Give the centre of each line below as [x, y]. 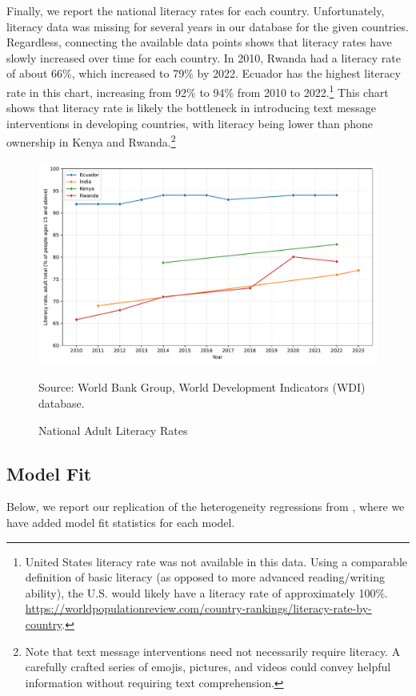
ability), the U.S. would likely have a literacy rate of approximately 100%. [206, 592]
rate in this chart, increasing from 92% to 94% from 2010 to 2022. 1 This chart [198, 91]
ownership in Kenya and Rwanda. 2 [91, 141]
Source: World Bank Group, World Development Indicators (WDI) [202, 387]
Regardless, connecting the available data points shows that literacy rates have [199, 42]
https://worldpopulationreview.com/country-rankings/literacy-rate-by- [198, 608]
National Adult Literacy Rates [113, 430]
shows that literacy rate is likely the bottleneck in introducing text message [192, 108]
